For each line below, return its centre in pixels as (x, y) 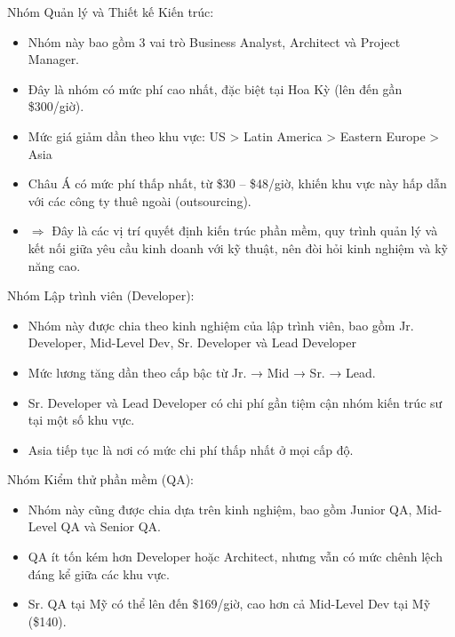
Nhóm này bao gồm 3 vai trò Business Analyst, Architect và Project (214, 41)
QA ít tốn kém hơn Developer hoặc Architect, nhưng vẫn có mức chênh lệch (235, 557)
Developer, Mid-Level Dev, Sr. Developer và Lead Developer (192, 342)
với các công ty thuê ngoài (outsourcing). (140, 200)
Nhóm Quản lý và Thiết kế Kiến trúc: (111, 12)
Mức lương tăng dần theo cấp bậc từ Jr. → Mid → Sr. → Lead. (202, 372)
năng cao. (54, 265)
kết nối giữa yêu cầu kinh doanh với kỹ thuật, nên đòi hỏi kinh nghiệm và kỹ (238, 247)
